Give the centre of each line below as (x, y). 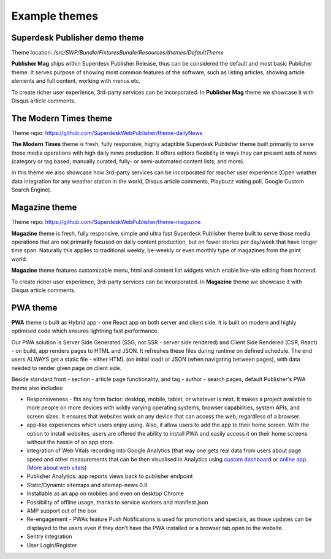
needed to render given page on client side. (67, 368)
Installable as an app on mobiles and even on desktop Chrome (105, 493)
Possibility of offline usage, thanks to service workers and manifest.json (117, 502)
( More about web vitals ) (57, 468)
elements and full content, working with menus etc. (76, 81)
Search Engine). (32, 190)
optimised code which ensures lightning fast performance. (85, 331)
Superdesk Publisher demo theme (78, 38)
